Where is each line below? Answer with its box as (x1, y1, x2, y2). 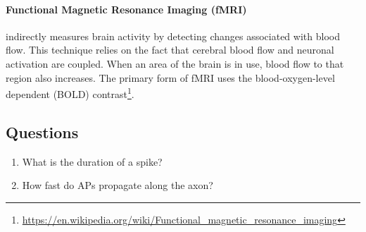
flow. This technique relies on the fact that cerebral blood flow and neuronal (6, 42, 334, 57)
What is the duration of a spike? (22, 154, 163, 169)
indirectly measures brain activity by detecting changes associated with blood (6, 28, 340, 43)
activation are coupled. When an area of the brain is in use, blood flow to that (6, 56, 344, 71)
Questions (6, 121, 79, 142)
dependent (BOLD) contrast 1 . (6, 85, 134, 101)
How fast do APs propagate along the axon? (22, 178, 213, 193)
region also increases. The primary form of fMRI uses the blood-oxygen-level (6, 70, 335, 85)
